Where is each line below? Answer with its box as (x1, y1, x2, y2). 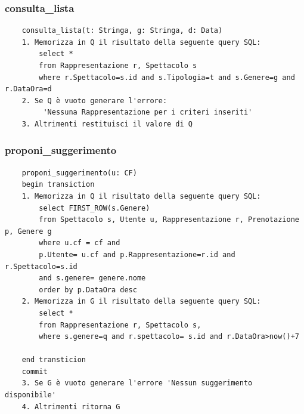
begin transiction (21, 180, 95, 189)
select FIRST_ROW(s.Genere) (39, 203, 150, 212)
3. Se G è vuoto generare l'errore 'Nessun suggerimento (21, 379, 253, 388)
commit (21, 367, 48, 376)
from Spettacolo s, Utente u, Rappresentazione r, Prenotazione (39, 215, 299, 224)
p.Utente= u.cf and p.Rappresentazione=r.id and (39, 250, 235, 259)
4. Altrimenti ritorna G (21, 402, 120, 411)
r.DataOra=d (5, 85, 52, 94)
